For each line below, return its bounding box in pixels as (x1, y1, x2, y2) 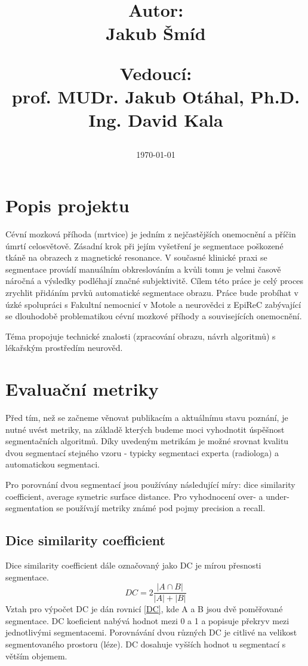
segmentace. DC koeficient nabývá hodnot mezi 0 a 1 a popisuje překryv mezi (5, 614, 289, 627)
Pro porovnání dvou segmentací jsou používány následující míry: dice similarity (5, 478, 295, 491)
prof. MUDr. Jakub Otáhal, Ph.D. (11, 84, 300, 109)
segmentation (5, 502, 54, 514)
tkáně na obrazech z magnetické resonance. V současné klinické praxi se (5, 251, 267, 264)
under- (266, 490, 289, 502)
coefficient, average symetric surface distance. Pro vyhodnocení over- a (5, 490, 263, 502)
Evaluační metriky (5, 377, 159, 401)
